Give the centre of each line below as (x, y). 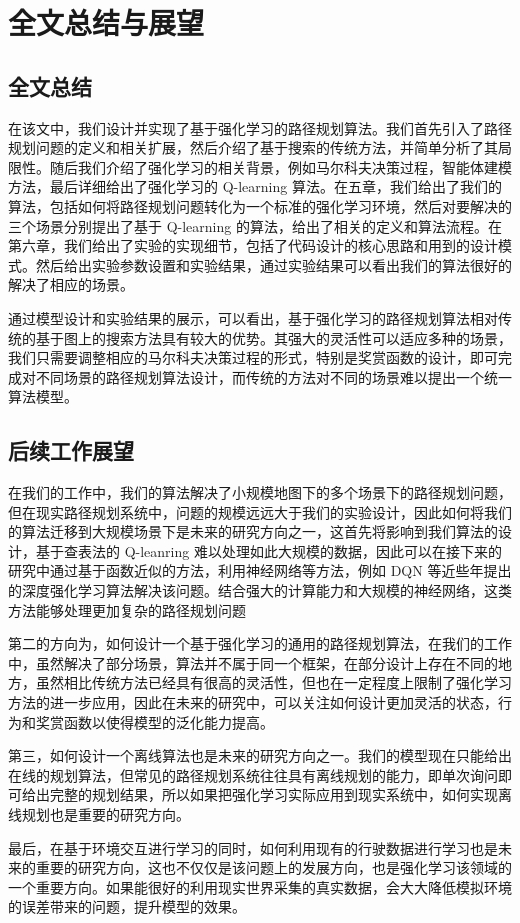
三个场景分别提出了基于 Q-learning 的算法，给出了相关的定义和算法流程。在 (255, 225)
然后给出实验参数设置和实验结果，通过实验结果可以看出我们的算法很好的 (273, 264)
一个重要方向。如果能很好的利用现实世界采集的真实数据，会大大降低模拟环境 (260, 886)
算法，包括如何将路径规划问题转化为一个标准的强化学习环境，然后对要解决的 (260, 205)
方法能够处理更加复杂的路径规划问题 (127, 609)
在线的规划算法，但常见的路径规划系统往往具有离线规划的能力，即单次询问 (253, 774)
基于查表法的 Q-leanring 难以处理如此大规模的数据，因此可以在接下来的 (268, 550)
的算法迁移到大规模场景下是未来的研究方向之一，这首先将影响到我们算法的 (253, 531)
